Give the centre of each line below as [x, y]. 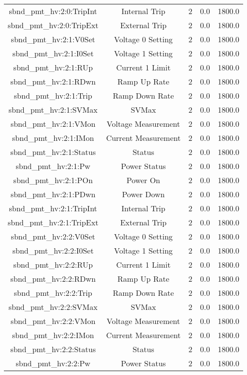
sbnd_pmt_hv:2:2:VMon [53, 321]
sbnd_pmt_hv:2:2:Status [53, 349]
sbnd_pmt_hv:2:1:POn [53, 180]
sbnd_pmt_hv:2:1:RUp [53, 67]
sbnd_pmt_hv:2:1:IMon [53, 138]
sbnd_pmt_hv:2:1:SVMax [53, 110]
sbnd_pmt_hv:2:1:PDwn [53, 194]
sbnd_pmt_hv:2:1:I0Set [53, 53]
